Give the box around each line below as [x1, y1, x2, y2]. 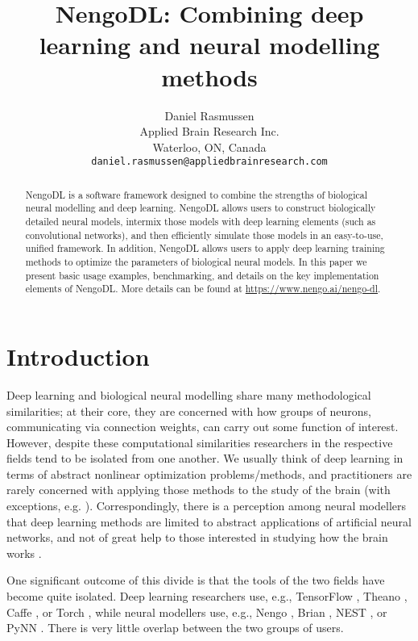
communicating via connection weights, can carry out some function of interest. [6, 418, 399, 435]
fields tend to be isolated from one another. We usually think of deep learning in [6, 450, 404, 467]
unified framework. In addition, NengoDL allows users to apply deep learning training [25, 241, 385, 255]
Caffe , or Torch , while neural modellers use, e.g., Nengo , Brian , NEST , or [6, 603, 387, 620]
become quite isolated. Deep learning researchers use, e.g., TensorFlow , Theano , [6, 588, 408, 605]
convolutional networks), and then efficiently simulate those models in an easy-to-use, [25, 228, 383, 241]
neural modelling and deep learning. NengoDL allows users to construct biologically [25, 201, 376, 215]
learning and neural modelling [39, 28, 380, 61]
